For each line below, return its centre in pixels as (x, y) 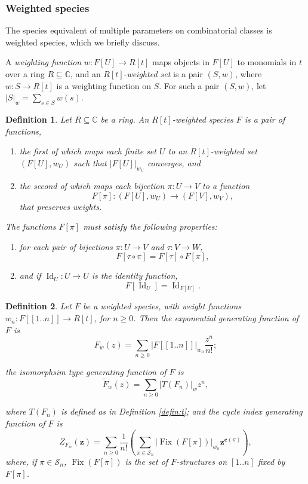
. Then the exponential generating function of (216, 318)
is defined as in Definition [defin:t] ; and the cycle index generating (181, 411)
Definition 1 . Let (38, 119)
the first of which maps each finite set (88, 151)
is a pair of (265, 119)
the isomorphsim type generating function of (86, 372)
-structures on (201, 461)
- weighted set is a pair (163, 74)
